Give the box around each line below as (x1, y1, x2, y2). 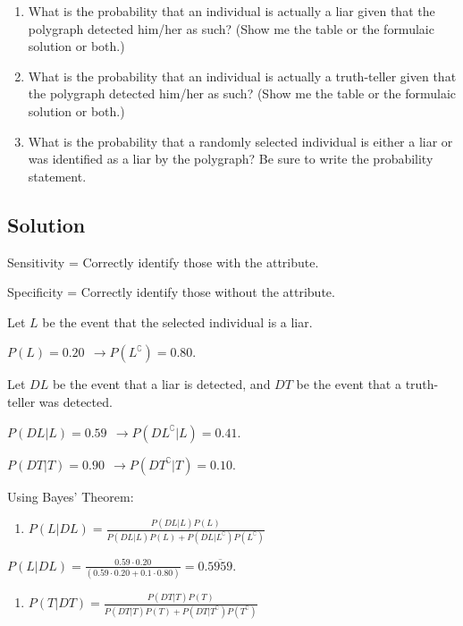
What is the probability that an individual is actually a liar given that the (28, 2, 435, 20)
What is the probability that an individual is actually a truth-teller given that (28, 66, 457, 85)
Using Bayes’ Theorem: (7, 486, 134, 505)
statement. (28, 166, 87, 185)
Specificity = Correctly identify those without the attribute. (7, 283, 335, 301)
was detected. (38, 392, 113, 410)
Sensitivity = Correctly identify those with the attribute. (7, 252, 319, 271)
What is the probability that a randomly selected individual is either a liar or (28, 131, 453, 150)
